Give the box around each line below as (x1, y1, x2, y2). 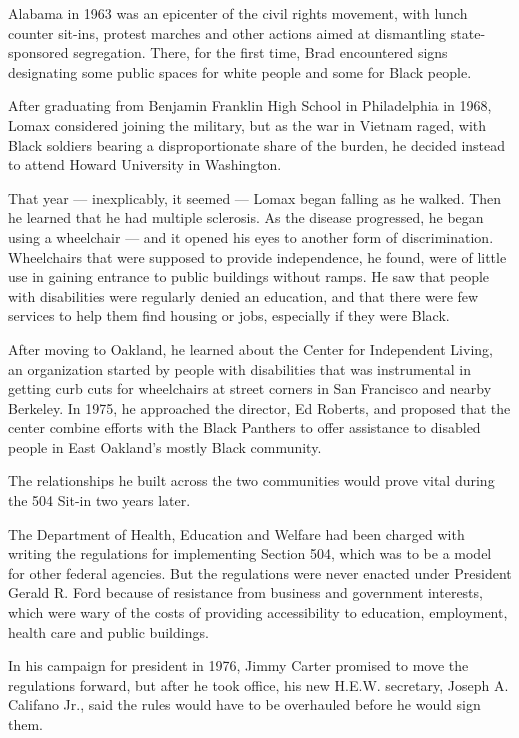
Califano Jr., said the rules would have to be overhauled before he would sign (8, 694, 481, 715)
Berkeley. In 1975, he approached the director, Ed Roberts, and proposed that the (8, 397, 511, 418)
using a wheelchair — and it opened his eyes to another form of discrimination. (8, 226, 494, 247)
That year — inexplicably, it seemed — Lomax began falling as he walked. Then (8, 187, 502, 208)
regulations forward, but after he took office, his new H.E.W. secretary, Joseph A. (8, 674, 509, 695)
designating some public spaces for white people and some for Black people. (8, 61, 472, 82)
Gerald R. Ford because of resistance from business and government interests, (8, 582, 483, 603)
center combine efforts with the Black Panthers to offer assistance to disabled (8, 417, 481, 438)
